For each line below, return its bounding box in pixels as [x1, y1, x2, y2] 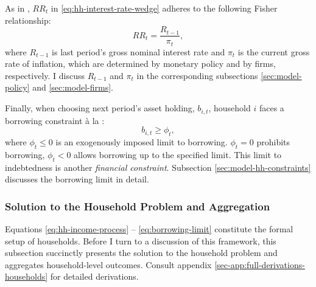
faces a [259, 102, 284, 114]
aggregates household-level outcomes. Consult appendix [5, 258, 212, 271]
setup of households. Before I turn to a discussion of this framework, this [5, 234, 276, 247]
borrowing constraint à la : [5, 114, 105, 126]
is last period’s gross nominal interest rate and [52, 45, 225, 58]
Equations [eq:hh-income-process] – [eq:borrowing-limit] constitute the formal [5, 222, 293, 235]
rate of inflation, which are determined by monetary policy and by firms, [5, 57, 276, 70]
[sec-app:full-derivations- [214, 258, 305, 271]
